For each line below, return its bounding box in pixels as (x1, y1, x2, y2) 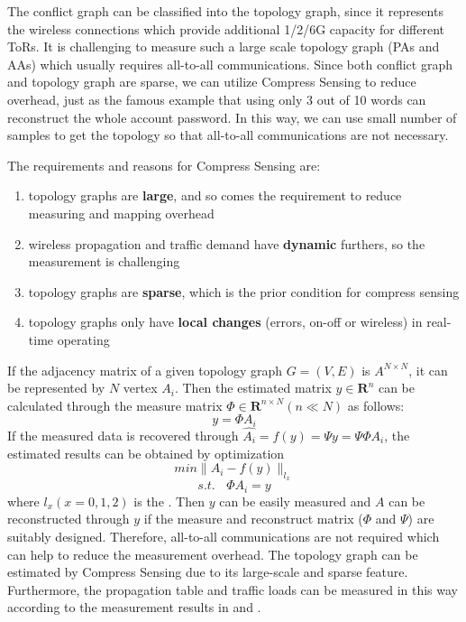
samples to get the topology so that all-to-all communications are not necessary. (7, 125, 449, 144)
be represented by (7, 378, 105, 397)
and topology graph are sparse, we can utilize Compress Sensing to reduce (7, 72, 416, 91)
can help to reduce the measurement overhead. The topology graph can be (7, 544, 418, 563)
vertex (123, 378, 158, 397)
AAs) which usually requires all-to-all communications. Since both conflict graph (7, 54, 452, 73)
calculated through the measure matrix (7, 395, 223, 414)
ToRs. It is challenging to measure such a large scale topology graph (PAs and (7, 37, 440, 56)
